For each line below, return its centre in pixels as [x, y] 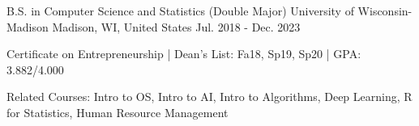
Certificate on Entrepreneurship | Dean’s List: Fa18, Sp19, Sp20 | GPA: [184, 54]
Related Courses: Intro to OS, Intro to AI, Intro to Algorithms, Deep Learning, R [209, 97]
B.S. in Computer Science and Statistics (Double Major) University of [180, 10]
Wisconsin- [385, 10]
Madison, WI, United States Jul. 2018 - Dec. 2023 [176, 26]
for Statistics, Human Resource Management [118, 112]
